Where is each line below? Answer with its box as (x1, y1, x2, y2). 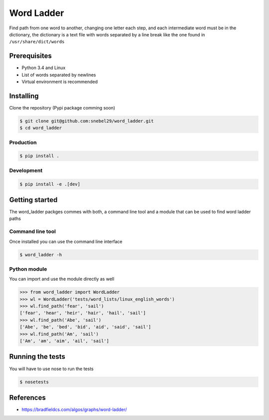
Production (9, 139, 37, 146)
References (9, 393, 46, 402)
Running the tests (9, 352, 66, 361)
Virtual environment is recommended (21, 79, 98, 85)
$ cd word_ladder (19, 125, 62, 131)
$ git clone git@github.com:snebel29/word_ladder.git (19, 118, 154, 124)
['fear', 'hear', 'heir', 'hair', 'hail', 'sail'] (19, 310, 146, 316)
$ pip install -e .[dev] (19, 181, 81, 187)
